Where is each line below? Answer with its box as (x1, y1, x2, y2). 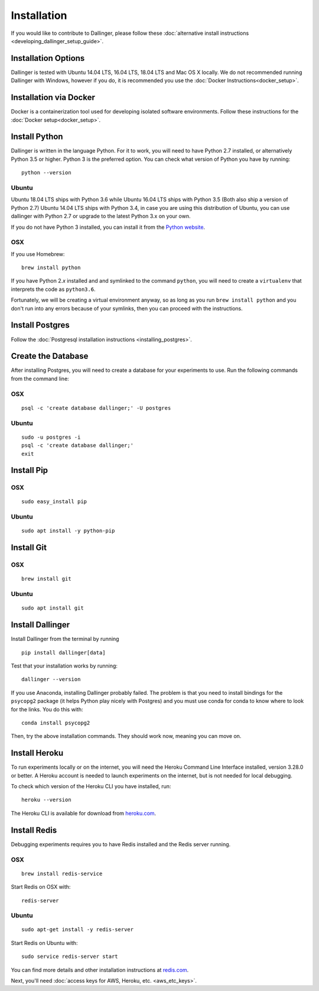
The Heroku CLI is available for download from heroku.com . (11, 809, 157, 817)
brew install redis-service (21, 870, 103, 877)
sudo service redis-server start (21, 953, 118, 960)
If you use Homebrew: (11, 250, 65, 257)
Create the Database (11, 351, 89, 361)
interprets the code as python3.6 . (11, 286, 96, 293)
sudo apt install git (21, 605, 84, 611)
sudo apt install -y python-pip (21, 527, 115, 535)
